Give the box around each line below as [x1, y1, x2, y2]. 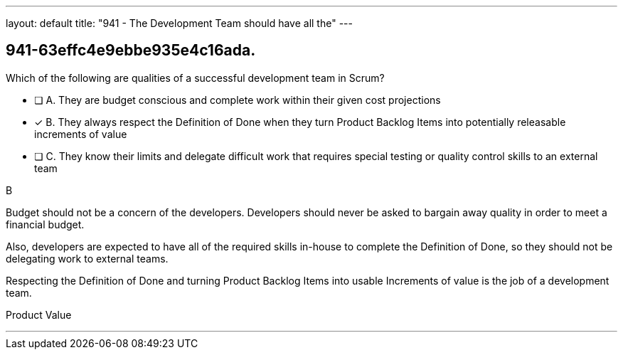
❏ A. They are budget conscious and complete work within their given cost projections [34, 93, 441, 106]
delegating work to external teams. [6, 252, 169, 265]
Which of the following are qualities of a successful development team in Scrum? [6, 71, 385, 84]
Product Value [6, 308, 72, 321]
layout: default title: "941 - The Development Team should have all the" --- [6, 17, 353, 29]
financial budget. [6, 218, 85, 231]
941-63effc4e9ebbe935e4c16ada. [6, 41, 256, 60]
